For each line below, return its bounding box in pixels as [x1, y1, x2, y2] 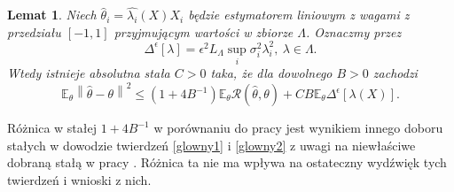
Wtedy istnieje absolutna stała [7, 64, 170, 82]
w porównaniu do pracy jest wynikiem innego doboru [153, 119, 443, 137]
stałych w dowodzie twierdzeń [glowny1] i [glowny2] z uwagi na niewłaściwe [7, 135, 416, 154]
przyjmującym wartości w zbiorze [113, 22, 294, 41]
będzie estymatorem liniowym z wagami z [188, 5, 410, 24]
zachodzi [372, 64, 418, 82]
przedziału [7, 22, 61, 41]
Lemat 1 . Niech [7, 5, 97, 24]
